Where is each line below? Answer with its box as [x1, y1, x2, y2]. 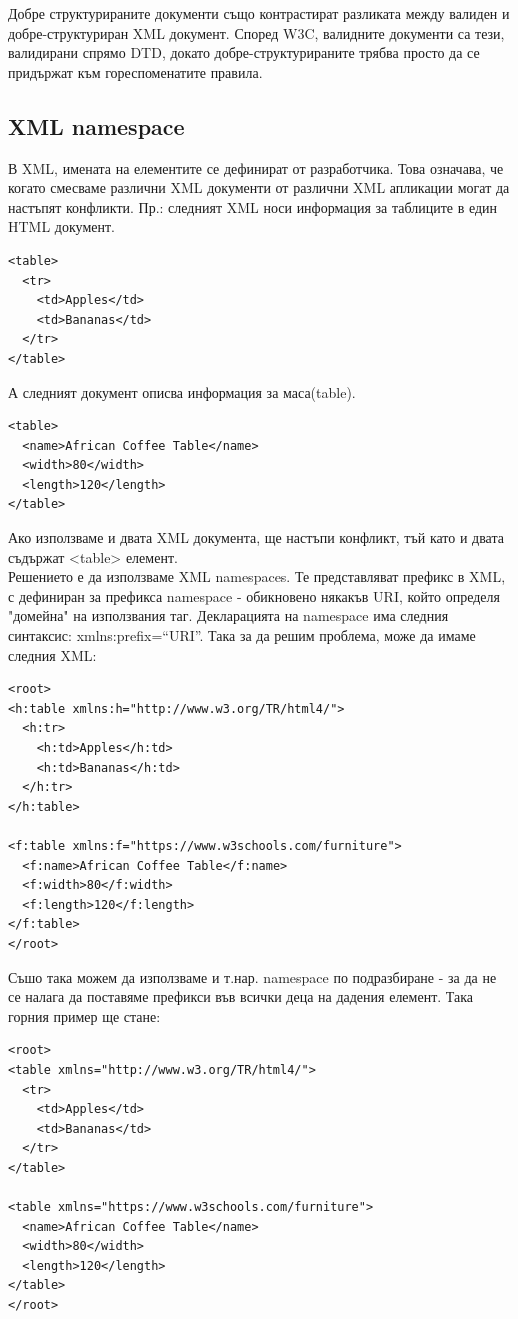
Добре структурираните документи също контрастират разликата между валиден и [8, 3, 510, 23]
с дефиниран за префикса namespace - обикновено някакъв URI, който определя [8, 585, 500, 606]
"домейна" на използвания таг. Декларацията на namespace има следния [8, 605, 449, 626]
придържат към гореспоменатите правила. [8, 61, 263, 82]
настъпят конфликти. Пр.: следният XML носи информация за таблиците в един [8, 196, 498, 217]
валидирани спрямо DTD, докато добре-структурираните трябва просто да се [8, 42, 480, 63]
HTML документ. [8, 216, 115, 237]
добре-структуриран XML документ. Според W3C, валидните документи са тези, [8, 22, 505, 43]
